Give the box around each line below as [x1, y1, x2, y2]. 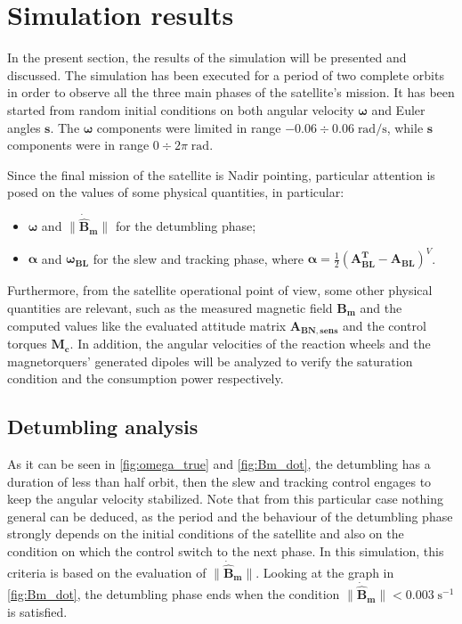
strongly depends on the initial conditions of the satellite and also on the [7, 524, 404, 543]
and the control [343, 316, 426, 334]
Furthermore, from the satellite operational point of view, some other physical [7, 281, 433, 300]
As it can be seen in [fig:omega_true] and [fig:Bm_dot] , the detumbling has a [7, 455, 431, 473]
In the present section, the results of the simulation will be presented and [7, 48, 407, 67]
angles [7, 118, 41, 136]
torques [7, 334, 47, 353]
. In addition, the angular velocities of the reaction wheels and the [69, 334, 431, 353]
